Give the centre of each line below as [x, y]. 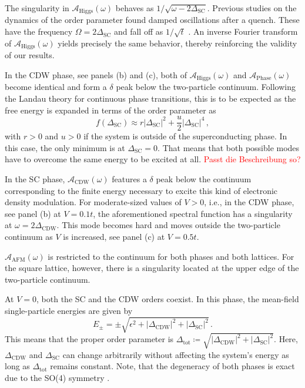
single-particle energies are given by [69, 310]
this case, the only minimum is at [65, 147]
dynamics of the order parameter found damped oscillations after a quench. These [152, 20]
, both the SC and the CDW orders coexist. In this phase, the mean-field [168, 299]
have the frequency [39, 31]
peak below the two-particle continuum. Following [206, 87]
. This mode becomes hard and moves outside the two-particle [168, 225]
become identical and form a [56, 87]
